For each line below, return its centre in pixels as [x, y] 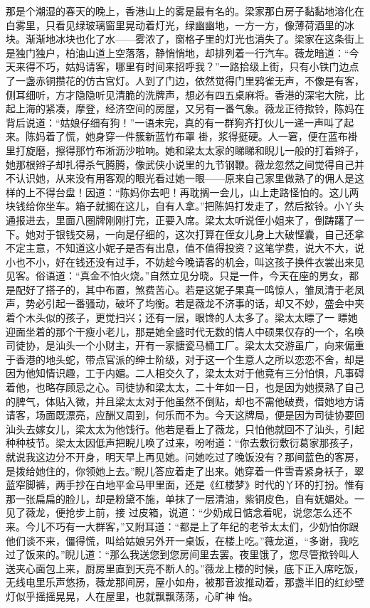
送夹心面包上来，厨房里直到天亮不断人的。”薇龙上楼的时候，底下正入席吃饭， [185, 568]
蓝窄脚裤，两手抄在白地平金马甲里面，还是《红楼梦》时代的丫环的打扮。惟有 [185, 485]
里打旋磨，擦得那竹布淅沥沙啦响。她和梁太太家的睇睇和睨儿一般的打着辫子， [185, 150]
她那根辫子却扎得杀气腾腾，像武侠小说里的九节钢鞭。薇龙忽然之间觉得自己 [180, 164]
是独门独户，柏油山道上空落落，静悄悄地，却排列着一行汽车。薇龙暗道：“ [178, 52]
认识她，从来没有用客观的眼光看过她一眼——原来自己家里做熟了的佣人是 [185, 178]
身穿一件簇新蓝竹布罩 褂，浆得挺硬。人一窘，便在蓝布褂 [226, 136]
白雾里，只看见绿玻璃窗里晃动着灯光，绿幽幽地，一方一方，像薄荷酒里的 [175, 25]
